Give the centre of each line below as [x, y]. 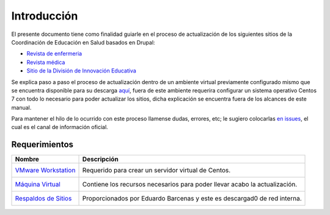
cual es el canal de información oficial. [60, 127]
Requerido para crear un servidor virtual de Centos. [156, 171]
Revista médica [46, 62]
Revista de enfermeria [54, 54]
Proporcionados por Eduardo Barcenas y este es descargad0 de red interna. [192, 199]
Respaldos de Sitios [43, 199]
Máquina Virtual [38, 185]
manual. [21, 107]
